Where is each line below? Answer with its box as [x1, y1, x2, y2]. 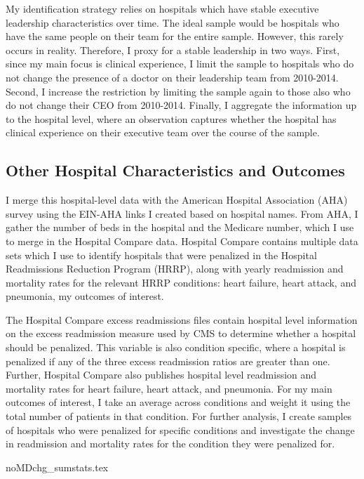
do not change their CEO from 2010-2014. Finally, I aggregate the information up [6, 98, 357, 112]
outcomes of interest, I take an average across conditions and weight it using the [6, 395, 351, 409]
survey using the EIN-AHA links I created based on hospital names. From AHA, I [6, 206, 358, 221]
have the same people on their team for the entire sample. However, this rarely [6, 29, 344, 44]
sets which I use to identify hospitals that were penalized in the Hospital [6, 247, 317, 262]
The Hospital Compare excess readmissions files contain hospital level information [6, 312, 358, 327]
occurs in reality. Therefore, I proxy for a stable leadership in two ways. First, [6, 42, 340, 57]
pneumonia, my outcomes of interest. [6, 289, 164, 303]
